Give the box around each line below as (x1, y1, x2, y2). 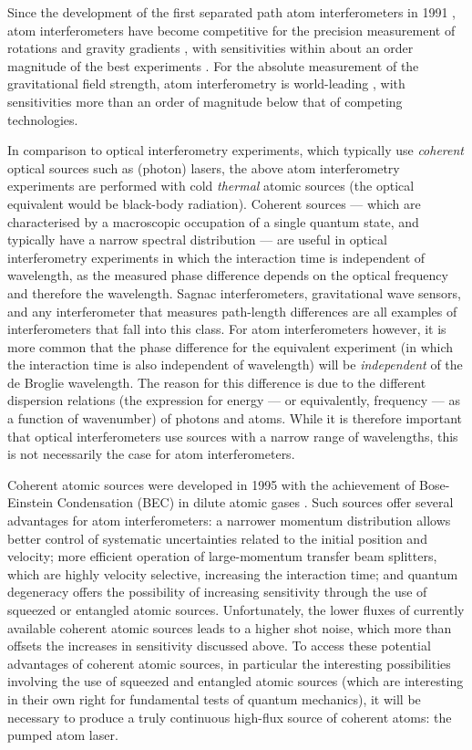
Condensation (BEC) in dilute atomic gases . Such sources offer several (56, 493, 454, 512)
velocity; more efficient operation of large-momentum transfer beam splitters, (7, 547, 437, 566)
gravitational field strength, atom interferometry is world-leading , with (7, 74, 405, 93)
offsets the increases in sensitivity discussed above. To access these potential (7, 636, 431, 655)
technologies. (7, 109, 78, 129)
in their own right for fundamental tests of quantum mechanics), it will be (7, 689, 421, 708)
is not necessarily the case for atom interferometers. (7, 444, 295, 464)
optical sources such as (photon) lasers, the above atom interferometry (7, 158, 400, 177)
